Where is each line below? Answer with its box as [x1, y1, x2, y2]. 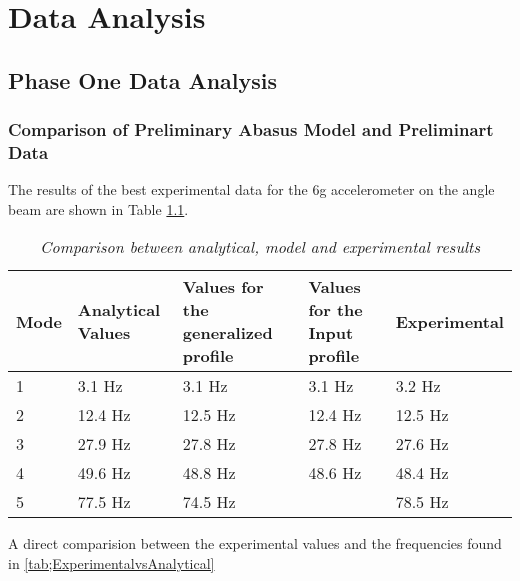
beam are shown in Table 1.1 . [8, 198, 189, 219]
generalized [182, 321, 273, 345]
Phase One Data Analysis [8, 64, 278, 95]
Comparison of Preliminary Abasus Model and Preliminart [8, 117, 494, 142]
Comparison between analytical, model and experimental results [40, 235, 480, 259]
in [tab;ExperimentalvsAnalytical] [8, 553, 215, 574]
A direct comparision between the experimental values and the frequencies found [8, 533, 502, 554]
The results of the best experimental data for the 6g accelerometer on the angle [8, 179, 495, 200]
